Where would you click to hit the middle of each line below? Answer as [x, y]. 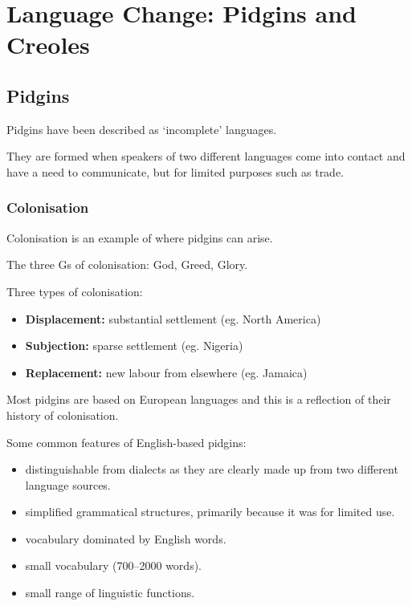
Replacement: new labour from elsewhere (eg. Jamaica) [166, 372]
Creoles [48, 45]
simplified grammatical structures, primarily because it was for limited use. [210, 512]
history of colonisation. [63, 415]
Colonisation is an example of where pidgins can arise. [140, 237]
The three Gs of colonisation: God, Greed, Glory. [127, 264]
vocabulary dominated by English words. [126, 538]
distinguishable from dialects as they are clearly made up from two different [212, 469]
